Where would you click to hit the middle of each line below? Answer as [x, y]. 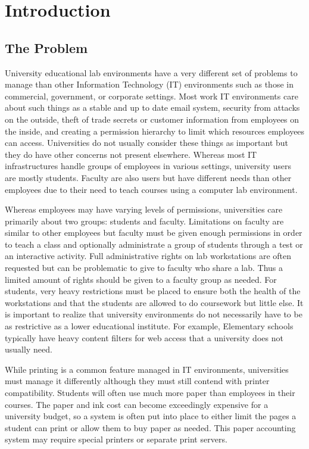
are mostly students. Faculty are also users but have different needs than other [148, 177]
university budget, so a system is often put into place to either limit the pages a [151, 416]
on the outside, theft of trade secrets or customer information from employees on [152, 119]
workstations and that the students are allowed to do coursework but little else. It [154, 302]
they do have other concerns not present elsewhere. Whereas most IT [131, 154]
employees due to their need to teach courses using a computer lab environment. [151, 189]
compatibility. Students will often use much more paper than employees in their [150, 393]
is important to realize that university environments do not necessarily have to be [154, 314]
